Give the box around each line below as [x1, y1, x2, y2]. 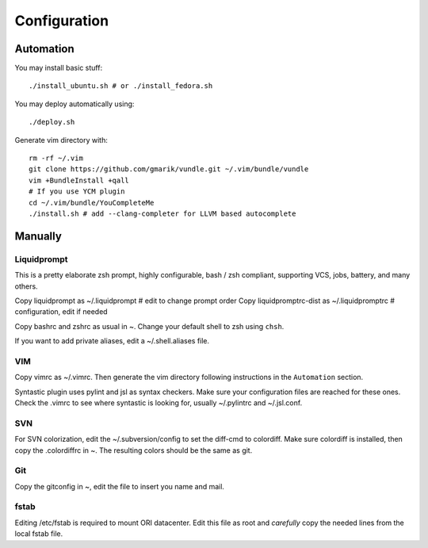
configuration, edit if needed [14, 307, 108, 316]
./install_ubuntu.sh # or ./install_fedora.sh [29, 82, 213, 90]
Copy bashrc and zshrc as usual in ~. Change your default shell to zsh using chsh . [14, 321, 285, 331]
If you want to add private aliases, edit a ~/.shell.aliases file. [14, 336, 210, 346]
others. [14, 282, 39, 291]
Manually [14, 229, 63, 243]
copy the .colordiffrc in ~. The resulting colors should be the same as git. [14, 445, 253, 455]
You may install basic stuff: [14, 63, 103, 73]
